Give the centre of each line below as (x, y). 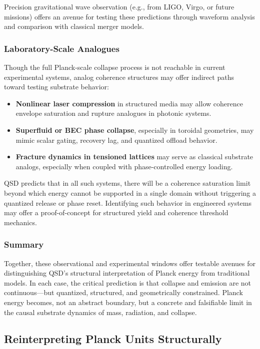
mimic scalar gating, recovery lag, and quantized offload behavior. (116, 140)
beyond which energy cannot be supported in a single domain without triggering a (130, 192)
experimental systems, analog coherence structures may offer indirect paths (119, 77)
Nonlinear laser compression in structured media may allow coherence (129, 103)
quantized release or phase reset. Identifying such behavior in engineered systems (128, 202)
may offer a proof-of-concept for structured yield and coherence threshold (116, 212)
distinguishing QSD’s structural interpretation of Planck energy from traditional (127, 273)
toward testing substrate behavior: (56, 87)
